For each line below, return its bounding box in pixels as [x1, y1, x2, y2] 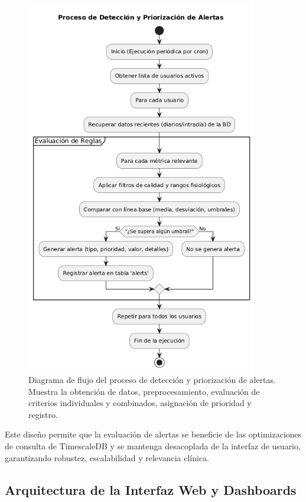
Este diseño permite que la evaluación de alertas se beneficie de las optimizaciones [5, 428, 302, 440]
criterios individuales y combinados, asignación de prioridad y [28, 397, 252, 409]
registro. [28, 408, 58, 420]
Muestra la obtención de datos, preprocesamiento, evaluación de [28, 385, 260, 397]
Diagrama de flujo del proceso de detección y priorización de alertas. [28, 374, 276, 386]
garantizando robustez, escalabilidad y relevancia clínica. [5, 451, 210, 464]
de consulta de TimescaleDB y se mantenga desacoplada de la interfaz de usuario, [5, 440, 301, 452]
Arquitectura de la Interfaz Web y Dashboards [5, 480, 297, 498]
